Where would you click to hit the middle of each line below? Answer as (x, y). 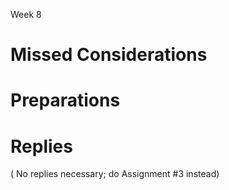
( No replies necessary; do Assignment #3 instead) (115, 174)
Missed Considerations (109, 55)
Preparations (65, 100)
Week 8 (26, 14)
